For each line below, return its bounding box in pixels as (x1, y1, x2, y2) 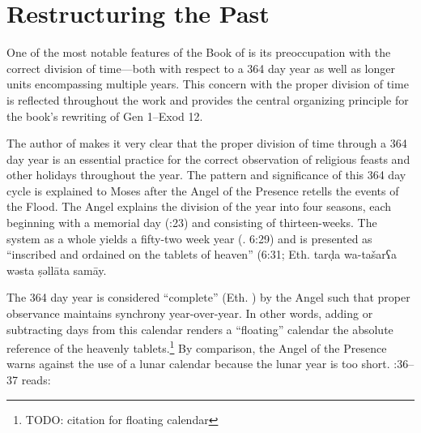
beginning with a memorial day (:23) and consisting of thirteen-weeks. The (6, 214, 377, 231)
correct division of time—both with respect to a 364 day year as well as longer (6, 59, 395, 76)
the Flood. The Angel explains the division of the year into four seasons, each (6, 198, 392, 215)
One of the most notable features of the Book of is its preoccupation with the (6, 44, 391, 61)
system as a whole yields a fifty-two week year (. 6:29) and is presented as (6, 229, 372, 247)
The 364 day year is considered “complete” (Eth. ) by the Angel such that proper (6, 289, 410, 306)
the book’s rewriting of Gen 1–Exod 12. (6, 107, 203, 124)
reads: (21, 371, 51, 388)
